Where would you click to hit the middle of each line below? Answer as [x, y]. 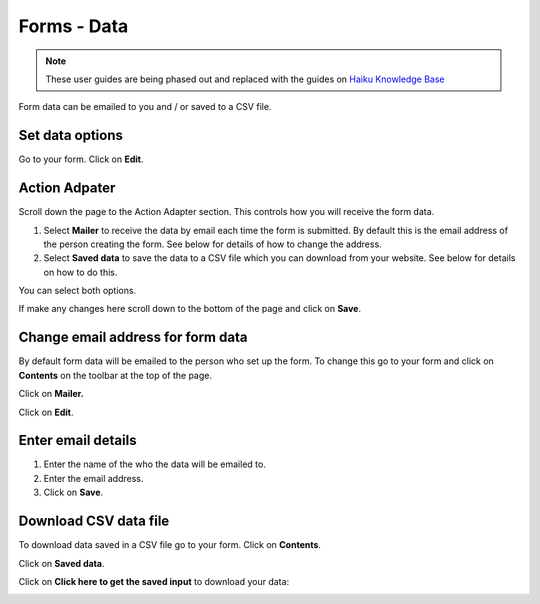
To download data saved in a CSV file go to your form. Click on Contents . [170, 545]
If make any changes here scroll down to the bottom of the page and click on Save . [190, 309]
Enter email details [77, 440]
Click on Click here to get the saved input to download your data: [154, 581]
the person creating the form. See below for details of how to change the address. [212, 244]
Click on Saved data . [61, 563]
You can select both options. [77, 291]
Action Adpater [67, 188]
